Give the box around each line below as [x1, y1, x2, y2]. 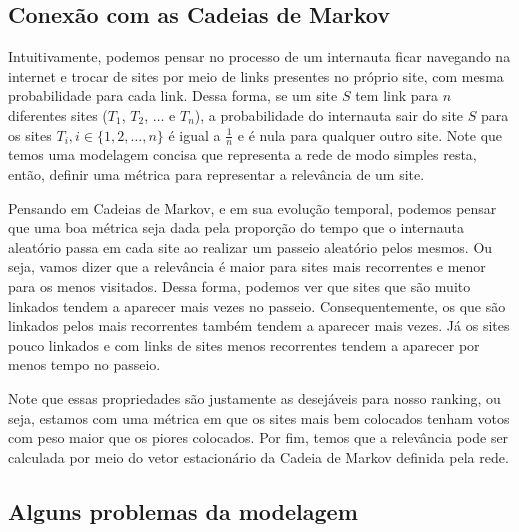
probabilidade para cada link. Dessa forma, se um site [8, 85, 338, 106]
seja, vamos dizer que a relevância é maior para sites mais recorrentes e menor [8, 256, 486, 277]
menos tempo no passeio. [8, 354, 161, 375]
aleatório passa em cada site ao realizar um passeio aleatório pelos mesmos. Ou [8, 236, 493, 257]
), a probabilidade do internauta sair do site [194, 104, 464, 125]
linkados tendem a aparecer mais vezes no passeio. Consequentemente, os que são [8, 295, 506, 316]
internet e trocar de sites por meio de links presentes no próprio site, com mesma [8, 65, 504, 86]
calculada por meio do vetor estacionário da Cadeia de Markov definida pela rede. [8, 446, 509, 467]
